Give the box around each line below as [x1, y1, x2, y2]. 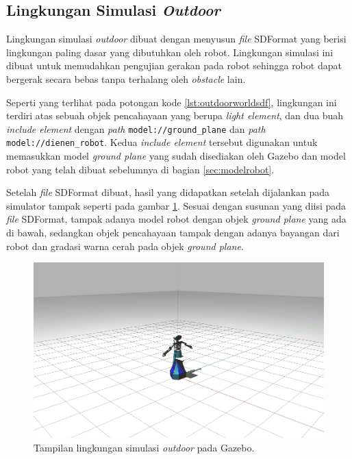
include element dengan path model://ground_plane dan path [6, 121, 266, 136]
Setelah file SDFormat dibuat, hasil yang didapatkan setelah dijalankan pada [6, 185, 330, 199]
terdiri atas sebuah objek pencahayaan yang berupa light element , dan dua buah [6, 108, 344, 123]
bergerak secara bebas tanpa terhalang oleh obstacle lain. [6, 71, 246, 86]
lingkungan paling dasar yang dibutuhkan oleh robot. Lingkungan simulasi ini [6, 45, 334, 59]
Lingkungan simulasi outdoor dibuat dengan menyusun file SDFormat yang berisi [6, 32, 347, 46]
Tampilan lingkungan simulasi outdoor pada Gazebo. [34, 440, 255, 454]
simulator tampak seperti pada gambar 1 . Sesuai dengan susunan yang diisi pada [6, 198, 347, 212]
